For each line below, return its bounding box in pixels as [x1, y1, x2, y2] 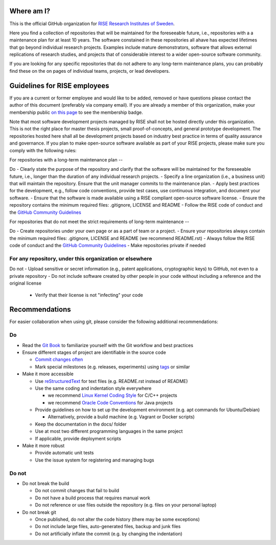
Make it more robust [22, 442, 65, 449]
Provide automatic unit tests [35, 450, 94, 456]
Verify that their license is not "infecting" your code [35, 292, 143, 298]
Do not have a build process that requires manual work [35, 495, 150, 501]
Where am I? [9, 7, 51, 15]
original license [9, 280, 42, 287]
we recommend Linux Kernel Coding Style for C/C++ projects [48, 392, 177, 398]
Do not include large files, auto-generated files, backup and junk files [35, 523, 181, 530]
